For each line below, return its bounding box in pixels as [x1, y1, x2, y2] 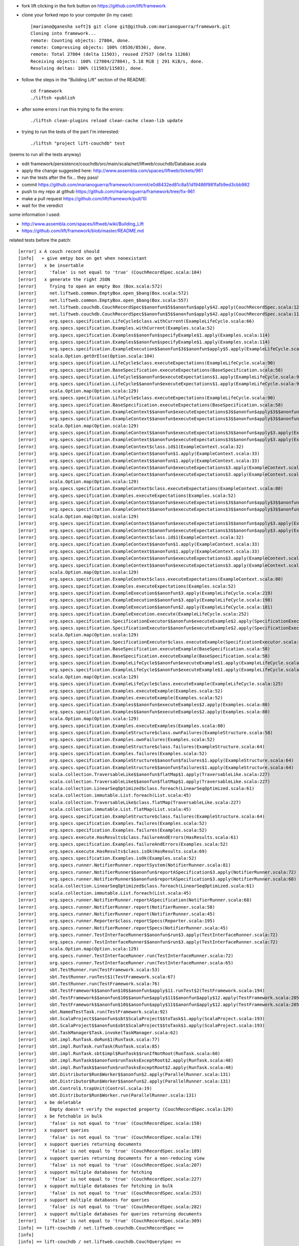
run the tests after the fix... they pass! [21, 174, 99, 180]
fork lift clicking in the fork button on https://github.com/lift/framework [21, 3, 166, 8]
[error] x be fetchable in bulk [18, 1113, 102, 1119]
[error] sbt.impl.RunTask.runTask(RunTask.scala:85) [18, 1044, 160, 1049]
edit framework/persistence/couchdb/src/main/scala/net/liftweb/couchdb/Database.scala [21, 160, 207, 166]
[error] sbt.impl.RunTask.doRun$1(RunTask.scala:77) [18, 1037, 160, 1043]
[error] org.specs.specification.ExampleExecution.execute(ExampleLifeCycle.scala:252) [18, 611, 249, 617]
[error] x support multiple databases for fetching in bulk [18, 1183, 173, 1189]
